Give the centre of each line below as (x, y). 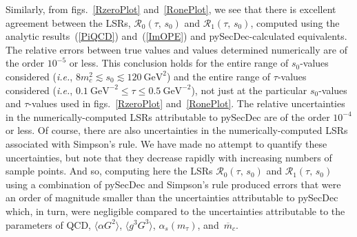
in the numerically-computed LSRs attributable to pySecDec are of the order (168, 116)
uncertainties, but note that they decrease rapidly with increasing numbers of (169, 157)
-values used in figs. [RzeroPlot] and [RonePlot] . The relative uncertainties (187, 103)
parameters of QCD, (49, 224)
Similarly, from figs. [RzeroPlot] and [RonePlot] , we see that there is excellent (171, 9)
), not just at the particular (249, 90)
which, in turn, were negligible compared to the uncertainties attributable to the (175, 211)
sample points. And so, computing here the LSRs (109, 171)
